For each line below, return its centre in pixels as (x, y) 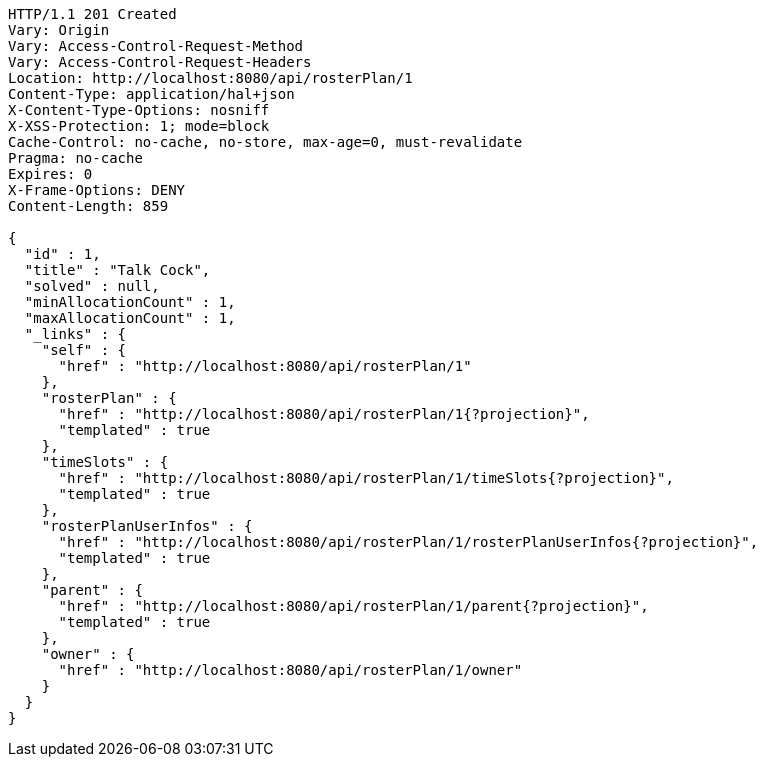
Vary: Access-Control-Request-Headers (160, 62)
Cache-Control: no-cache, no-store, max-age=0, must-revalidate (265, 142)
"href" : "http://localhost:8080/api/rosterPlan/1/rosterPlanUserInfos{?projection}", (408, 542)
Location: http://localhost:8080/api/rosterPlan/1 (210, 78)
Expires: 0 (50, 174)
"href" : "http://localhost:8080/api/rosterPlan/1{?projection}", (324, 414)
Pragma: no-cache (75, 158)
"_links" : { (75, 334)
